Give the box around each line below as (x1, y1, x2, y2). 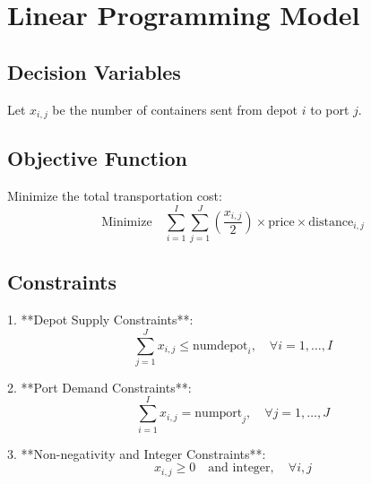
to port (310, 99, 349, 118)
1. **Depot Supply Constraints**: (7, 310, 194, 329)
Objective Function (7, 144, 188, 172)
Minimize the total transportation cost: (7, 186, 222, 205)
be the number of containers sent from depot (52, 99, 298, 118)
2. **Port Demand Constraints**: (7, 377, 192, 396)
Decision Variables (7, 57, 181, 85)
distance (308, 215, 354, 229)
